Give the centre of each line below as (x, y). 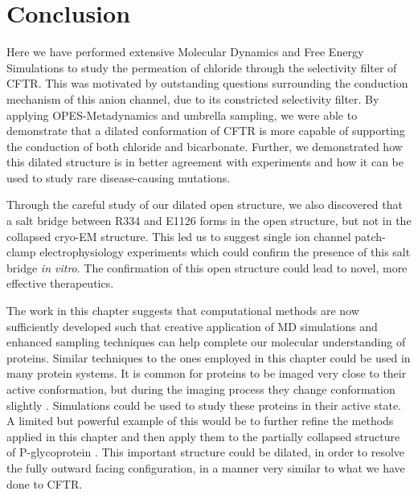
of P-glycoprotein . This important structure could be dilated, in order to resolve (206, 452)
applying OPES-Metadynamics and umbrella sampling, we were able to (182, 115)
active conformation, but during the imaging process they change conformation (201, 389)
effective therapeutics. (60, 283)
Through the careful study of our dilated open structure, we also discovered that (205, 205)
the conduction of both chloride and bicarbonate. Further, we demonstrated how (205, 146)
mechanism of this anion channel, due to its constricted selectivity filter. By (193, 98)
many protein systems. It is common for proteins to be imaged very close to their (207, 373)
